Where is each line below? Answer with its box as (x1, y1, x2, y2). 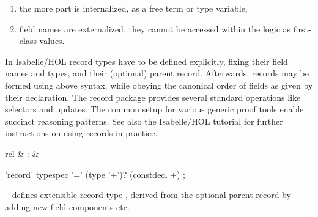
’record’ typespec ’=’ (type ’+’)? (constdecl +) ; (5, 167, 186, 180)
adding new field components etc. (5, 200, 130, 213)
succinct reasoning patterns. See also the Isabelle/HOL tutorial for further (5, 114, 283, 127)
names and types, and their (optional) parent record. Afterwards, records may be (5, 67, 309, 79)
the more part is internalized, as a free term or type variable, (19, 2, 248, 14)
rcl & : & (5, 147, 39, 160)
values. (39, 34, 65, 47)
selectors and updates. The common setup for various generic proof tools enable (5, 103, 304, 116)
